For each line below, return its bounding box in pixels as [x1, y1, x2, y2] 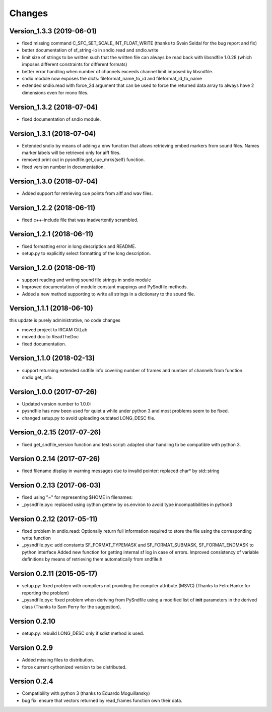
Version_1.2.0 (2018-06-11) [9, 263, 96, 272]
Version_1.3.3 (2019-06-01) [9, 27, 97, 35]
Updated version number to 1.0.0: [22, 400, 91, 406]
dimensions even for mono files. [22, 89, 89, 95]
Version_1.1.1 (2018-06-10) [9, 304, 93, 313]
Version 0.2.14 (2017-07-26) [9, 454, 100, 463]
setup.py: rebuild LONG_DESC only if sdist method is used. [22, 630, 145, 636]
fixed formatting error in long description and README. [22, 243, 137, 249]
